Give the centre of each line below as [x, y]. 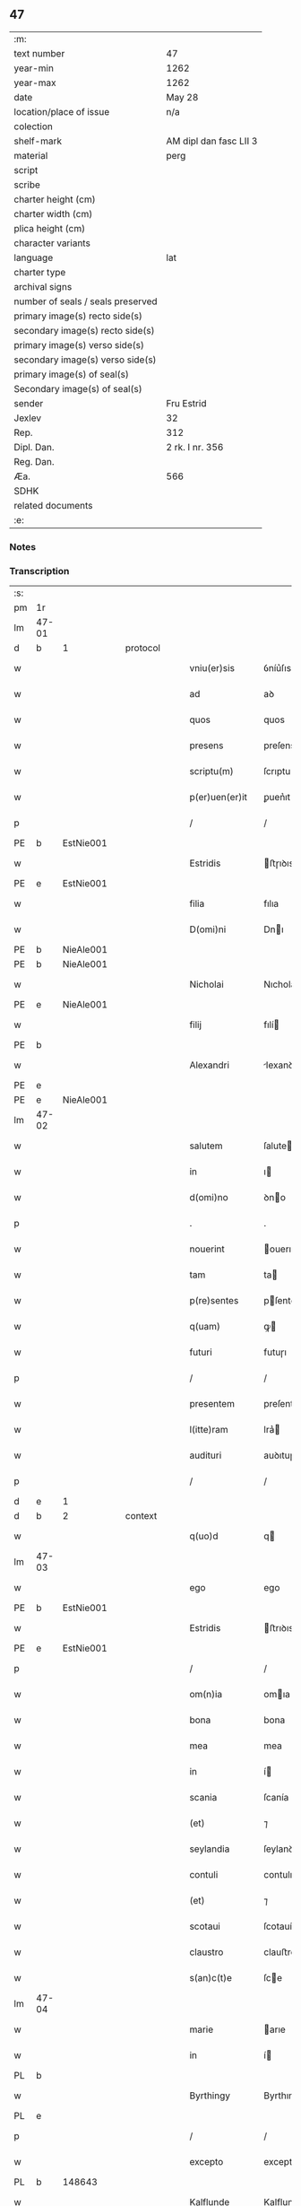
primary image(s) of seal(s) [72, 374]
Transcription [39, 571]
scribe [27, 185]
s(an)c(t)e [211, 1978]
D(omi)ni [208, 929]
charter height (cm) [55, 199]
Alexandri [210, 1065]
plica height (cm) [50, 228]
